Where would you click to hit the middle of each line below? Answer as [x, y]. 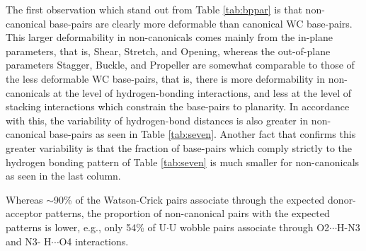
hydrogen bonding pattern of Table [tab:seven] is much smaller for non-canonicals [183, 162]
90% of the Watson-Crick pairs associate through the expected [189, 199]
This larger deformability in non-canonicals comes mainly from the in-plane [170, 37]
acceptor [24, 213]
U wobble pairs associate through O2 [249, 227]
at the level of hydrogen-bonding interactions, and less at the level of [202, 92]
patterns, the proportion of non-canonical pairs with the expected [188, 213]
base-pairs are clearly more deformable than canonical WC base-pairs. [201, 23]
